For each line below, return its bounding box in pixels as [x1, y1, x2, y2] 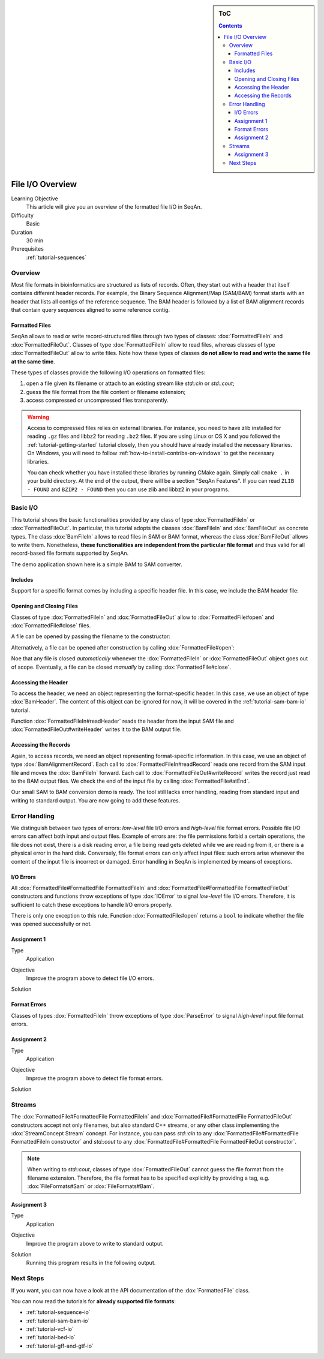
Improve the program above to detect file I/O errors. [26, 975, 154, 982]
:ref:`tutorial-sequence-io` [26, 1309, 91, 1316]
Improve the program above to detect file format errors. [26, 1074, 163, 1082]
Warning [27, 413, 49, 420]
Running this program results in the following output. [26, 1259, 156, 1267]
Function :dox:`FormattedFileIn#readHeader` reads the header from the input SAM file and [11, 717, 234, 725]
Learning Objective [11, 195, 58, 202]
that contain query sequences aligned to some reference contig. [11, 306, 170, 314]
